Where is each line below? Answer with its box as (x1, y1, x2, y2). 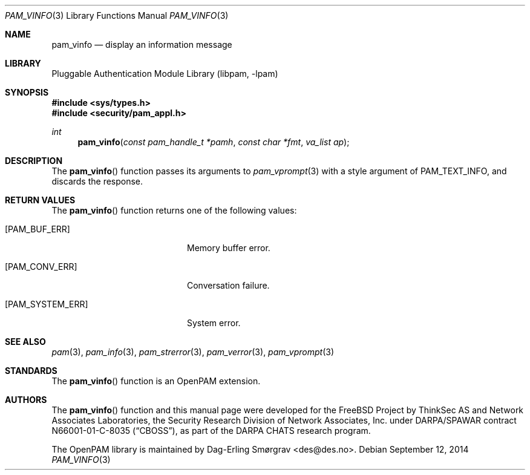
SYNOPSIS (5, 87, 49, 97)
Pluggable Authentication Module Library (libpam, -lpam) (51, 68, 278, 79)
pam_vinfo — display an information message (51, 39, 232, 50)
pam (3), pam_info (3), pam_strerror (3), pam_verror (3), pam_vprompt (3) (51, 347, 335, 357)
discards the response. (51, 176, 143, 186)
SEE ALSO (5, 336, 46, 347)
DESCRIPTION (5, 156, 63, 166)
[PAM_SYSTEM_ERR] (5, 299, 88, 309)
